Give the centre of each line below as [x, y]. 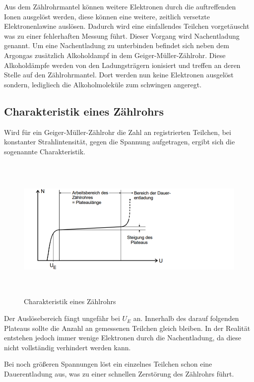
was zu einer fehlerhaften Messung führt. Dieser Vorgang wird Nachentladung [122, 35]
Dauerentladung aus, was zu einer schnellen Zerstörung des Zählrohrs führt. [119, 374]
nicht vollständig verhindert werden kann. [67, 347]
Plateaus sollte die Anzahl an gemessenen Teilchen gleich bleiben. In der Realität [127, 328]
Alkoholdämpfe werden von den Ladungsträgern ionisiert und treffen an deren [122, 65]
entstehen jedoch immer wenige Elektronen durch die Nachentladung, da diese [123, 338]
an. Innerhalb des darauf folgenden [186, 318]
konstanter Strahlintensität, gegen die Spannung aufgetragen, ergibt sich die [120, 142]
